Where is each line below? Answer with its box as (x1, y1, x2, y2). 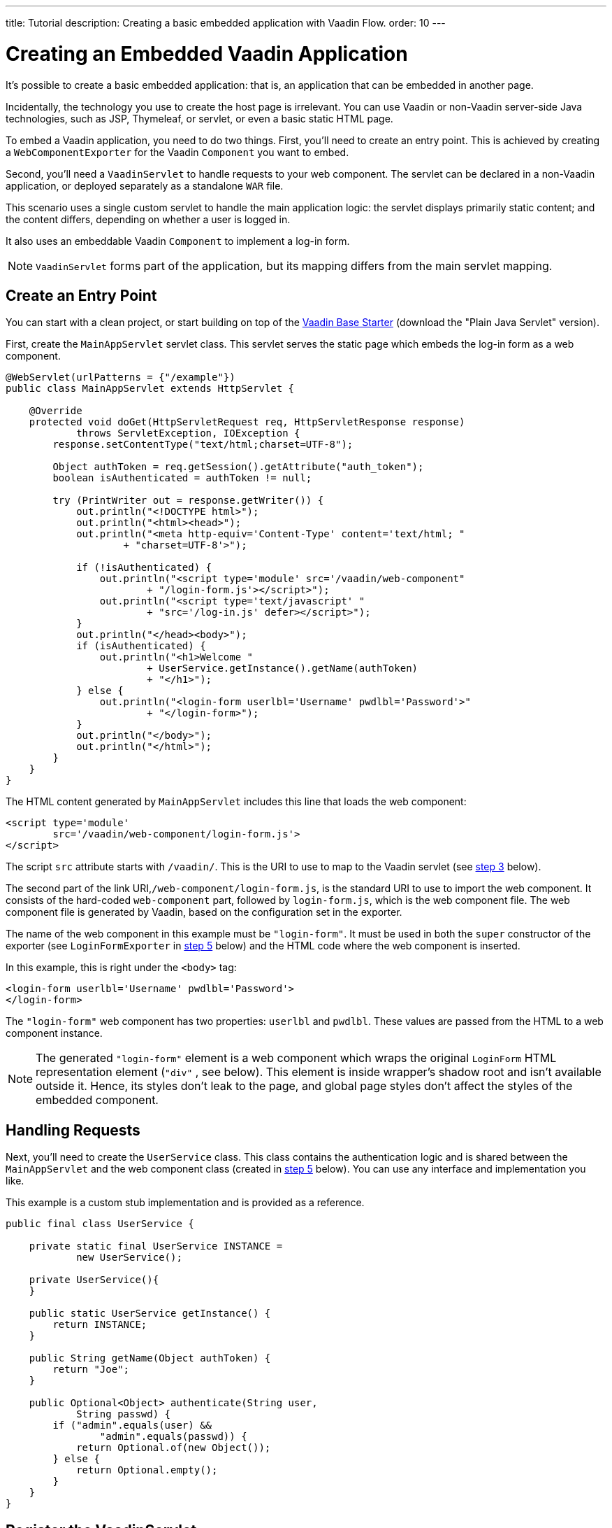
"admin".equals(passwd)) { (99, 1431, 247, 1443)
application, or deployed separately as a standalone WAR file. (6, 179, 284, 192)
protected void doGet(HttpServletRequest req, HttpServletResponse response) (29, 416, 465, 428)
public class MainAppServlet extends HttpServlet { (6, 383, 295, 395)
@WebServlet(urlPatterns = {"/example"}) (6, 372, 235, 383)
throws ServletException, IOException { (76, 427, 300, 439)
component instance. (6, 1027, 103, 1040)
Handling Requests (6, 1121, 140, 1139)
